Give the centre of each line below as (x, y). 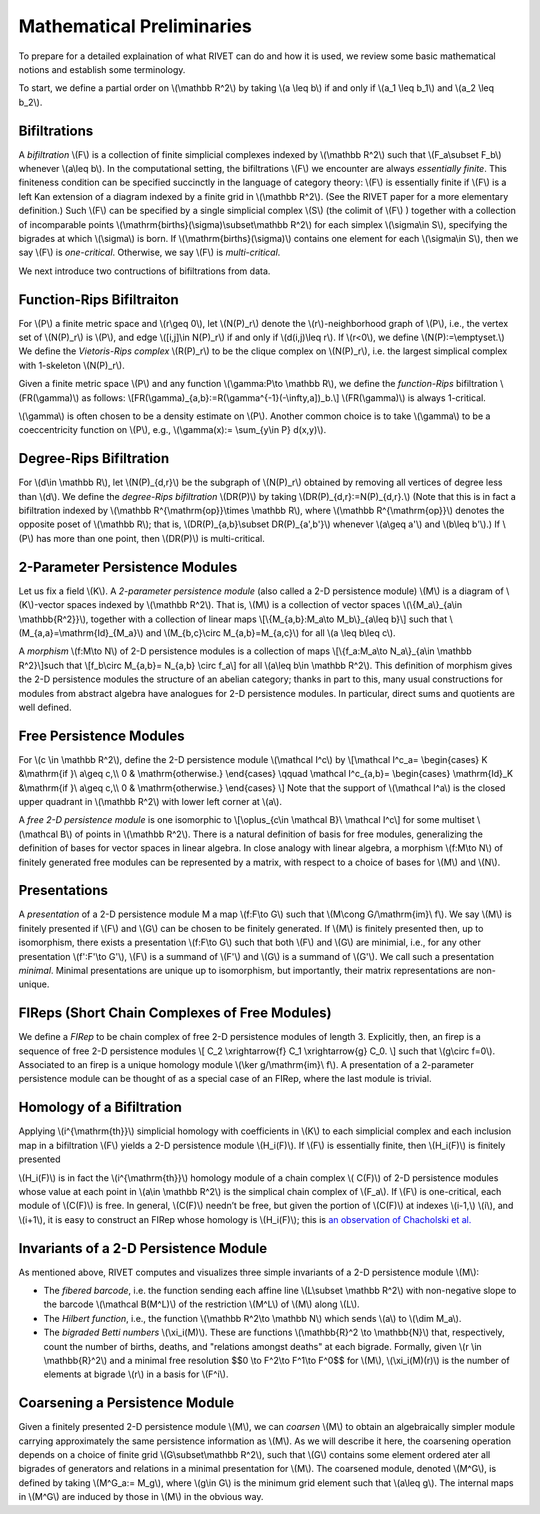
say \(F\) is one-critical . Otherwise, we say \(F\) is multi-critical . (149, 252)
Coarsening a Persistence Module (126, 1403)
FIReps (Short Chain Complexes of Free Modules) (175, 1013)
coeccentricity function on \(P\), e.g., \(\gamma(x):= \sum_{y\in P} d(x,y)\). (172, 430)
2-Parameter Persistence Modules (128, 566)
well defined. (45, 707)
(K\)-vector (41, 605)
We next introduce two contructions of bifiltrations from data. (144, 271)
